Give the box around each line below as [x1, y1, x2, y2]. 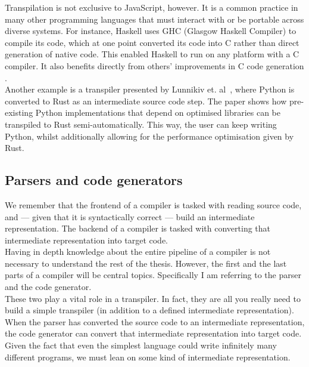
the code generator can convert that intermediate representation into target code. [5, 327, 302, 340]
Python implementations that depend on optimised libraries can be [35, 106, 281, 119]
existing [5, 106, 33, 119]
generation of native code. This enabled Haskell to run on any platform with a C [5, 48, 299, 60]
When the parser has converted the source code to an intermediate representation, [5, 315, 305, 328]
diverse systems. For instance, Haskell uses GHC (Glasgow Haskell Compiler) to [5, 24, 296, 37]
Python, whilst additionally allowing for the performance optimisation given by [5, 129, 294, 142]
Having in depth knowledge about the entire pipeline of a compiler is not [5, 245, 271, 258]
